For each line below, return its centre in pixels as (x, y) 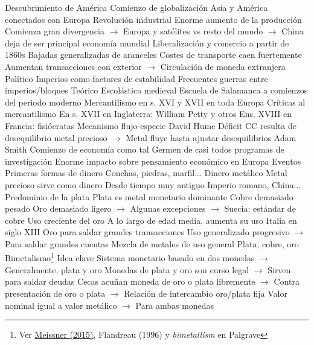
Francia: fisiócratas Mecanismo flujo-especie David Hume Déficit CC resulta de (151, 125)
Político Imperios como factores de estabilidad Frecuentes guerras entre (136, 78)
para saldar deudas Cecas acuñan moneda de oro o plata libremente (130, 281)
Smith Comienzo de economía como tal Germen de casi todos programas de (145, 149)
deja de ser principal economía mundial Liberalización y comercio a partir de (147, 43)
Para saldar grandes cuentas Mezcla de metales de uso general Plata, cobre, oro (152, 243)
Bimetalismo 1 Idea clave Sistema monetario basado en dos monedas (130, 257)
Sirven (279, 269)
